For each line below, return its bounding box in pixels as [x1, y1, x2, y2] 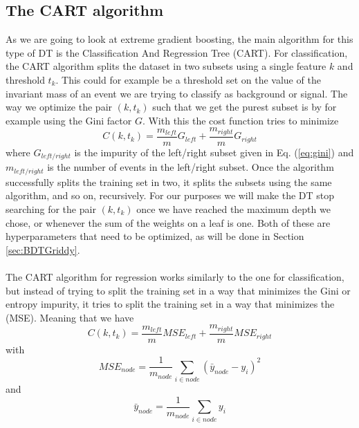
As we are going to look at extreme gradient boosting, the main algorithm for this [6, 32, 353, 46]
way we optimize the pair [6, 100, 113, 114]
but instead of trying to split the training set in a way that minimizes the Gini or [6, 283, 351, 297]
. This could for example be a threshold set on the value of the [55, 72, 321, 86]
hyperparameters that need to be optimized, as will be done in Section [6, 229, 304, 243]
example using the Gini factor [6, 113, 132, 127]
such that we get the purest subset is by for [152, 100, 337, 114]
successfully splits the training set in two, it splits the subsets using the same [6, 174, 332, 189]
